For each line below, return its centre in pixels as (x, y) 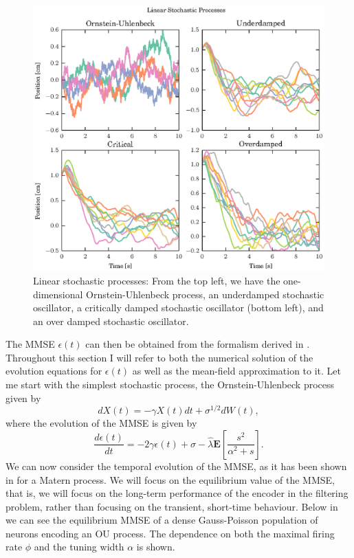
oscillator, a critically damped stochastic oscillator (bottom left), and (178, 308)
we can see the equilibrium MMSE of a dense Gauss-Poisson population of (162, 520)
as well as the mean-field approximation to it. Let (237, 371)
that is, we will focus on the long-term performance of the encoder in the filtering (177, 493)
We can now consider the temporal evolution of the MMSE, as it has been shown (176, 466)
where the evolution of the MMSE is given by (101, 423)
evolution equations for (54, 371)
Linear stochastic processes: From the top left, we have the (157, 280)
